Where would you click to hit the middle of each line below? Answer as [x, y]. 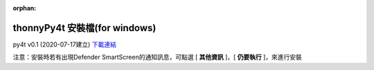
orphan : [25, 8]
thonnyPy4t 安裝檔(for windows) [84, 28]
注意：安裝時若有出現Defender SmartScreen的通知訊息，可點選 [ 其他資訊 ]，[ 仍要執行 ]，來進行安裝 [158, 57]
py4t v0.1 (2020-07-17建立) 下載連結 [65, 44]
